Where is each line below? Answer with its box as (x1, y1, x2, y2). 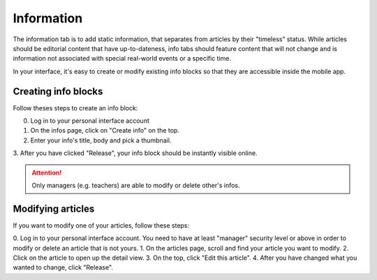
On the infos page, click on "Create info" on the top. (30, 126, 179, 135)
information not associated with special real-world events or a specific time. (13, 54, 232, 63)
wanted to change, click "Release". (13, 263, 113, 272)
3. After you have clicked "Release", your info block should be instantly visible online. (13, 149, 258, 157)
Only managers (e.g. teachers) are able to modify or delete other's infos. (31, 181, 240, 189)
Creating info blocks (13, 85, 103, 97)
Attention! (31, 168, 62, 177)
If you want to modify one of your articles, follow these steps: (13, 221, 190, 230)
